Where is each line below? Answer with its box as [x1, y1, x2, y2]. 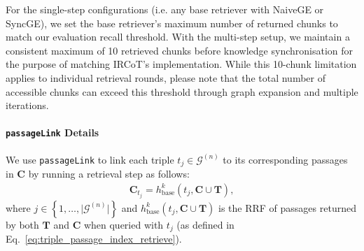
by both [6, 217, 39, 231]
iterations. [6, 98, 49, 113]
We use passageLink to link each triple [6, 152, 174, 166]
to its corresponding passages [223, 152, 348, 166]
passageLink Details [6, 125, 99, 140]
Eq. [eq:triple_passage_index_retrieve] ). [6, 231, 182, 246]
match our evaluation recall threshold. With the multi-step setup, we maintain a [6, 29, 350, 44]
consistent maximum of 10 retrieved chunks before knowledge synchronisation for [6, 43, 353, 57]
